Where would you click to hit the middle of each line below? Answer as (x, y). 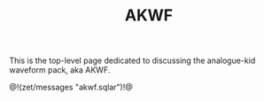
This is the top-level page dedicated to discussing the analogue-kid (132, 61)
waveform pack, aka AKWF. (60, 70)
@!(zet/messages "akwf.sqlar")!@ (71, 87)
